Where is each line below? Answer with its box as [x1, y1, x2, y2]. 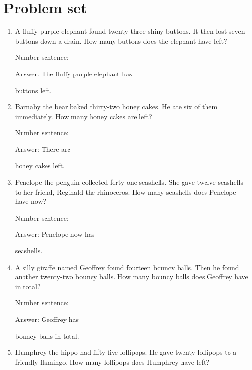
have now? [15, 196, 46, 206]
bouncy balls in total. [15, 330, 79, 341]
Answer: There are [15, 144, 70, 154]
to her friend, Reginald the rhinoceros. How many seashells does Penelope [15, 186, 236, 197]
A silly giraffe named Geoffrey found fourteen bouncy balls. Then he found [15, 262, 239, 272]
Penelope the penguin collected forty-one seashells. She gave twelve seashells [15, 177, 243, 187]
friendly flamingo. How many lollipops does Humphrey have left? [15, 356, 210, 367]
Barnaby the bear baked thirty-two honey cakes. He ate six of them [15, 101, 218, 112]
